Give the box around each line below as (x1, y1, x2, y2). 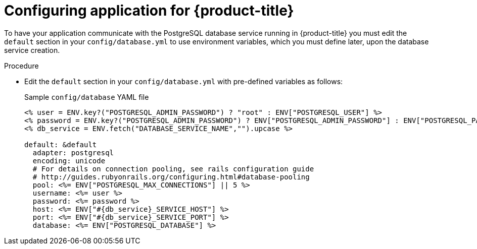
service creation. (4, 45, 60, 54)
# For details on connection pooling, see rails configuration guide (32, 164, 314, 173)
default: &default (24, 140, 97, 149)
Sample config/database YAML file (24, 92, 149, 101)
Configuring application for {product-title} (4, 2, 294, 19)
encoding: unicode (32, 156, 106, 165)
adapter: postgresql (32, 148, 114, 157)
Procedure (4, 61, 39, 70)
